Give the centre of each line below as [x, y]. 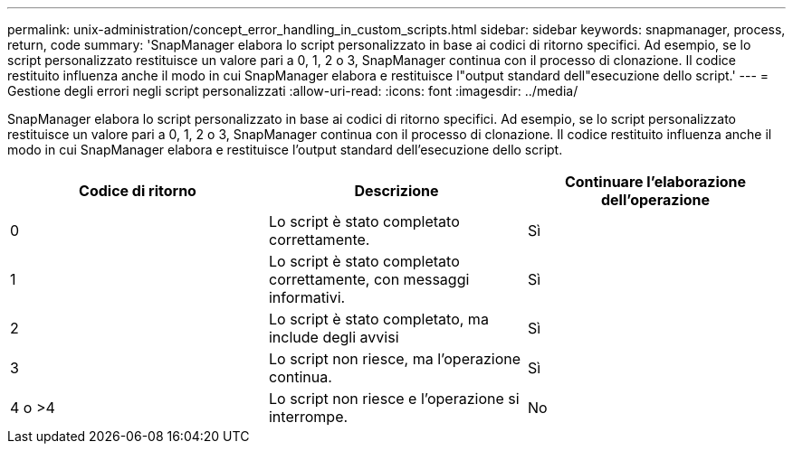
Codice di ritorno [138, 191]
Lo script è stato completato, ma [378, 319]
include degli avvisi [334, 337]
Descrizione [396, 191]
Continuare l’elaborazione [655, 182]
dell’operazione [655, 200]
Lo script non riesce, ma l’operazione [395, 359]
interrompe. [308, 417]
